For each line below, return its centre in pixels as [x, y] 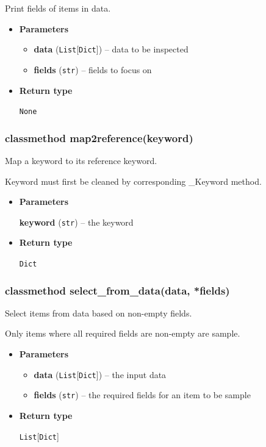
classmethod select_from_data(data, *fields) [117, 290]
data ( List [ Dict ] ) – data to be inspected [111, 49]
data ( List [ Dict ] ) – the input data [100, 374]
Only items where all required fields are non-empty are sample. [123, 333]
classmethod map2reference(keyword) [99, 138]
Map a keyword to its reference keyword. [81, 160]
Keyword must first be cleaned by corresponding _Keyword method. [133, 181]
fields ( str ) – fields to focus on [93, 69]
